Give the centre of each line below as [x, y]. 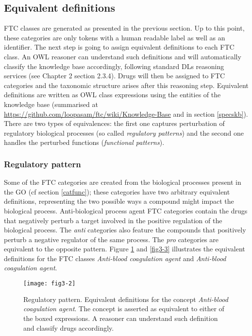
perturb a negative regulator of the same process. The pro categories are [111, 239]
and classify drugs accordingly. [69, 327]
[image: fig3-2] [50, 284]
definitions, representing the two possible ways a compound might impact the [119, 201]
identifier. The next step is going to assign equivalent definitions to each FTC [119, 47]
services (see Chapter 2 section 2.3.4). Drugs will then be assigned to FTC [115, 76]
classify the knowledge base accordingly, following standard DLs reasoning [114, 66]
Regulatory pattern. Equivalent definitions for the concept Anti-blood [126, 299]
